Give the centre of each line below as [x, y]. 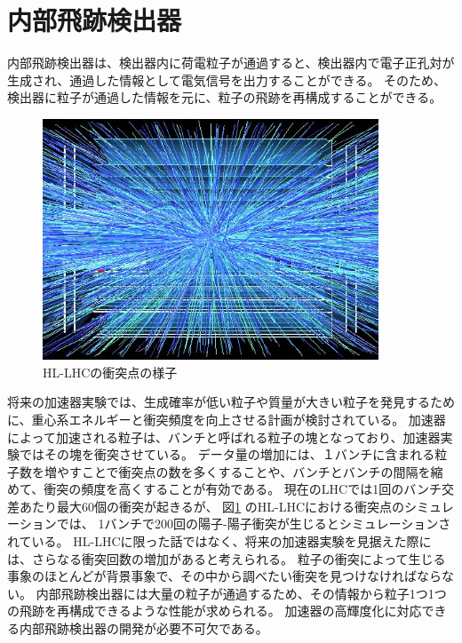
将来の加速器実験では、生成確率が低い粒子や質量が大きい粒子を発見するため [231, 402]
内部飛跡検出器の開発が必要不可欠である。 [143, 628]
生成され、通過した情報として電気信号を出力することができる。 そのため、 [227, 79]
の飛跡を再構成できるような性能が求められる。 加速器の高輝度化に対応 [215, 611]
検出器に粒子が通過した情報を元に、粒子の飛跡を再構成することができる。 [225, 97]
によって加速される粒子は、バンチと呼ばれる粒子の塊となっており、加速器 [224, 437]
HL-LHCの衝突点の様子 [110, 372]
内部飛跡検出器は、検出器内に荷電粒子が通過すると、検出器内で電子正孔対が [231, 63]
